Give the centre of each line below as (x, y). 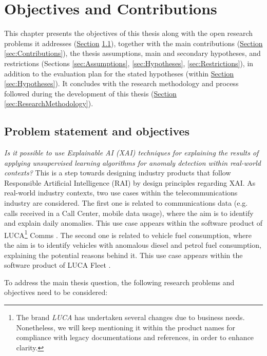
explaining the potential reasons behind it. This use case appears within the (123, 255)
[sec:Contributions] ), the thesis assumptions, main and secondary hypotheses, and (132, 53)
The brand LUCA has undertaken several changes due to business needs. (130, 317)
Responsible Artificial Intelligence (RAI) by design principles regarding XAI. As (130, 182)
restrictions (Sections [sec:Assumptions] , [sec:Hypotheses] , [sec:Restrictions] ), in (129, 63)
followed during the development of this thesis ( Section (90, 93)
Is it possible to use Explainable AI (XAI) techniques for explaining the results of (131, 153)
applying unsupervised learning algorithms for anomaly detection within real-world (132, 162)
